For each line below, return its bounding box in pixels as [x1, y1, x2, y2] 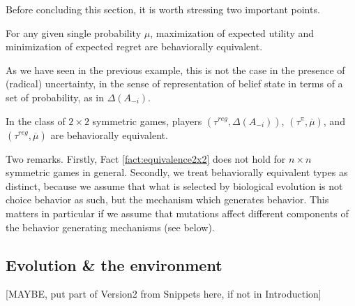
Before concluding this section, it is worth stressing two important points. [6, 2, 320, 16]
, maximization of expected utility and [150, 25, 315, 40]
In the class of [6, 113, 66, 128]
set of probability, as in [6, 89, 104, 104]
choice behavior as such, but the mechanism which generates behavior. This [6, 192, 329, 207]
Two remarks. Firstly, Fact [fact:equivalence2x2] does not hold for [6, 151, 286, 166]
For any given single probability [6, 25, 142, 40]
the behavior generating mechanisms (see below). [6, 219, 215, 234]
